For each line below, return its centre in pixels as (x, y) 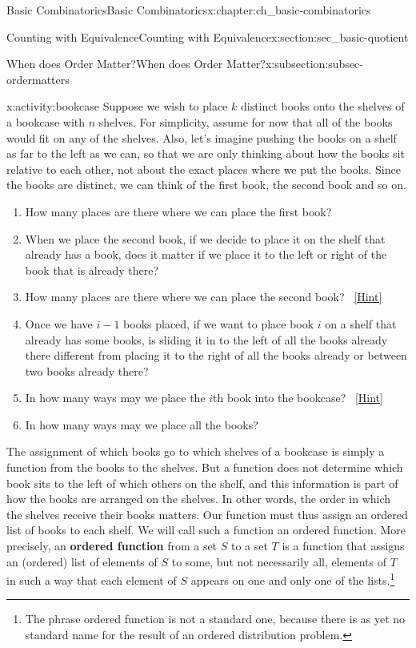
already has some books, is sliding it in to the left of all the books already (206, 339)
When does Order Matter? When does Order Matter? (136, 64)
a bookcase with (46, 121)
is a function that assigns (343, 546)
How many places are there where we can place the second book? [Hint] (204, 297)
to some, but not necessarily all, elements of (279, 561)
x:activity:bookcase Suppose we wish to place (117, 106)
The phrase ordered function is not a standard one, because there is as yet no (215, 619)
